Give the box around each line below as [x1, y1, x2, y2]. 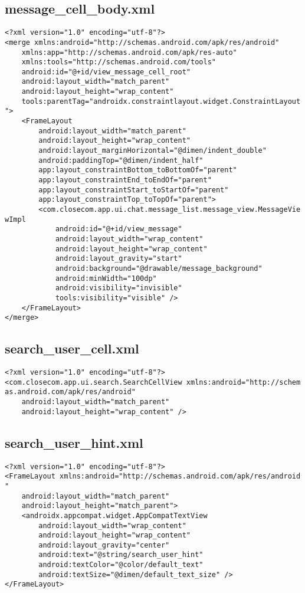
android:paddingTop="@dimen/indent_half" [38, 156, 204, 165]
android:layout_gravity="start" [55, 254, 182, 263]
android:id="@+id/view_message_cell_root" [21, 67, 191, 76]
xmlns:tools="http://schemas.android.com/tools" [21, 58, 216, 67]
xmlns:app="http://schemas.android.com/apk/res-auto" [21, 48, 237, 57]
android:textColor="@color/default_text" [38, 561, 204, 569]
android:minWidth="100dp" [55, 274, 157, 283]
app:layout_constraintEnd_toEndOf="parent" [38, 176, 212, 185]
